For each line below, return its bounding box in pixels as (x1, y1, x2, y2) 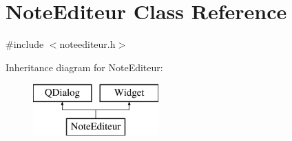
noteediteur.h (59, 37, 116, 51)
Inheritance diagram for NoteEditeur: (6, 60, 163, 74)
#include (6, 37, 44, 51)
